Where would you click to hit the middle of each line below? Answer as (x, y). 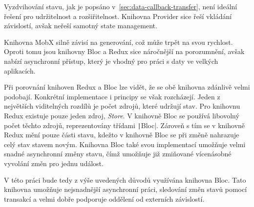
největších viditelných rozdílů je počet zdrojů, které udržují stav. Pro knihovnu (122, 106)
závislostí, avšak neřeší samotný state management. (81, 26)
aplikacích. (20, 70)
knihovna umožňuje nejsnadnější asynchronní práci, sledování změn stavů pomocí (126, 189)
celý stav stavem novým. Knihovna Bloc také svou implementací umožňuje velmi (125, 144)
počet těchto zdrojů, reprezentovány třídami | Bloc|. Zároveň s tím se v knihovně (125, 125)
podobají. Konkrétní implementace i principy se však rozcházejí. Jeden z (112, 96)
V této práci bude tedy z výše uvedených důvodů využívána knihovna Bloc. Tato (125, 179)
